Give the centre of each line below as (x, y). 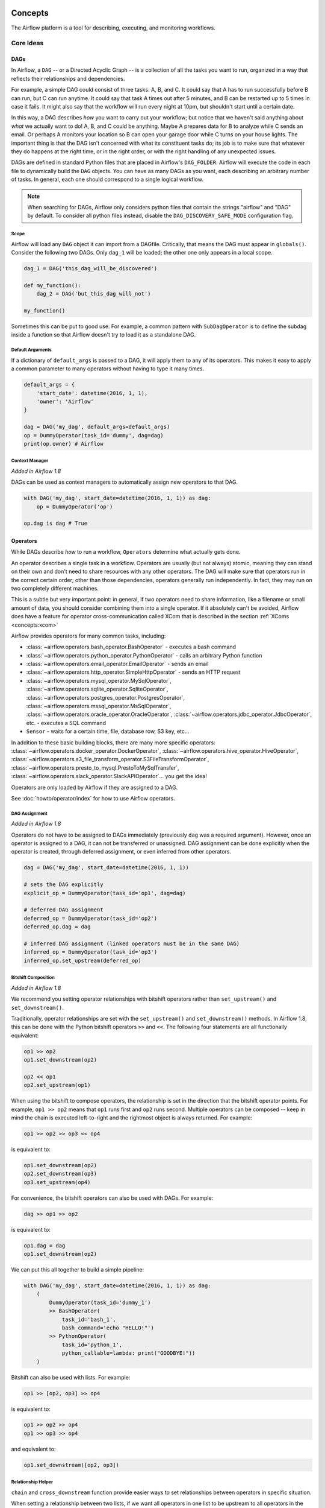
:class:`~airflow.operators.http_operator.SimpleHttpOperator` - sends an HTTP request (133, 672)
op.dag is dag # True (56, 524)
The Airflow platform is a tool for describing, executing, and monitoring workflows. (113, 28)
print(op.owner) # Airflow (63, 444)
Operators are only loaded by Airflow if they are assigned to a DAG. (94, 787)
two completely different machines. (55, 588)
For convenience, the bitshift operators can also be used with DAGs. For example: (112, 1198)
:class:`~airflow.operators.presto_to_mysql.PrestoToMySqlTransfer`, (95, 768)
